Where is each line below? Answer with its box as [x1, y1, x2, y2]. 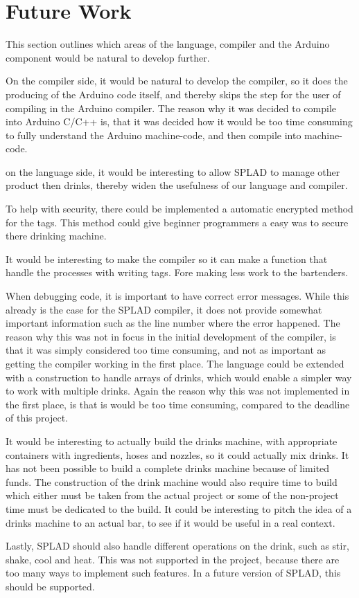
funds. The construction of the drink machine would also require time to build [6, 474, 338, 489]
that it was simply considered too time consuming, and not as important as [6, 343, 326, 357]
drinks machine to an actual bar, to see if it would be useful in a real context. [6, 515, 335, 529]
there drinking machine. [6, 228, 107, 243]
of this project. [6, 410, 68, 425]
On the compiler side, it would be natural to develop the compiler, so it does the [6, 73, 348, 88]
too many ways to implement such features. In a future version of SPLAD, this [6, 565, 341, 580]
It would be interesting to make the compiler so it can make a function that [6, 251, 328, 266]
